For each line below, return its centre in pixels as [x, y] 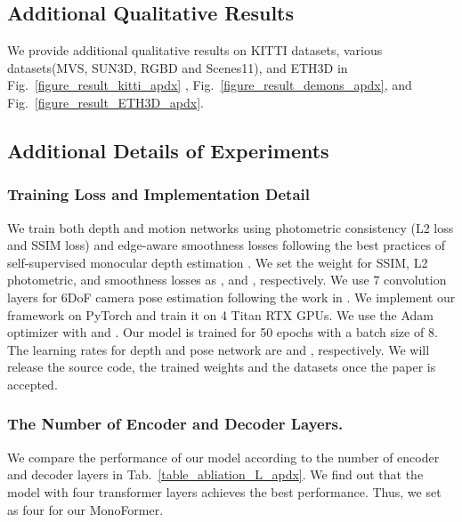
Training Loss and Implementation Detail [158, 194]
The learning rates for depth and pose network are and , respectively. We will [219, 349]
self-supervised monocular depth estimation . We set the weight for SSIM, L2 [218, 262]
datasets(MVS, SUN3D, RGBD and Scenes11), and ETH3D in [178, 67]
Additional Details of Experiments [168, 150]
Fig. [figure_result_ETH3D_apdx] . [105, 102]
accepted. [32, 384]
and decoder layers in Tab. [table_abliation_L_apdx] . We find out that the [215, 474]
